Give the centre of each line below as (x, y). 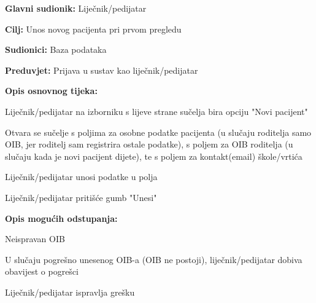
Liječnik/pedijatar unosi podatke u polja (81, 177)
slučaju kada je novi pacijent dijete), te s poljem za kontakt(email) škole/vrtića (154, 156)
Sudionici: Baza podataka (56, 49)
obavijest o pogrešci (42, 271)
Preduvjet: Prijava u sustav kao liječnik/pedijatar (102, 70)
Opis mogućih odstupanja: (61, 218)
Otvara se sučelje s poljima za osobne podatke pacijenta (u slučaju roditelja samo (158, 132)
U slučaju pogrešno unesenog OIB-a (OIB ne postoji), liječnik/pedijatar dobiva (154, 259)
